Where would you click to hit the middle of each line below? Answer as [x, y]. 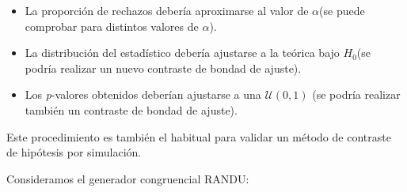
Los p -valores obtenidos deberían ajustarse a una [143, 94]
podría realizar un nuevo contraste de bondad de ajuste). [163, 68]
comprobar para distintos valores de [112, 26]
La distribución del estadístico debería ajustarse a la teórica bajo [182, 53]
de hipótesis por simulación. [74, 152]
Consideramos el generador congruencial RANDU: [128, 178]
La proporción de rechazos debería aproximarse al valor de [167, 10]
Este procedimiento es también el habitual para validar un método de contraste [199, 136]
